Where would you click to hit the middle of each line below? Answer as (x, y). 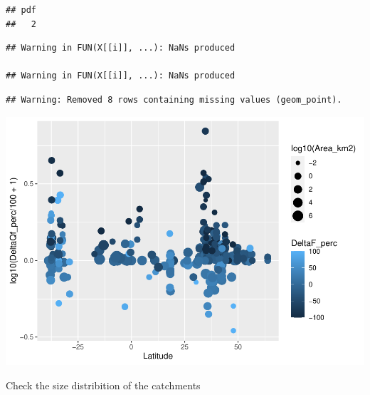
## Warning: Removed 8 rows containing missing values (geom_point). (174, 99)
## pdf (21, 10)
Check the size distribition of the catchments (103, 385)
